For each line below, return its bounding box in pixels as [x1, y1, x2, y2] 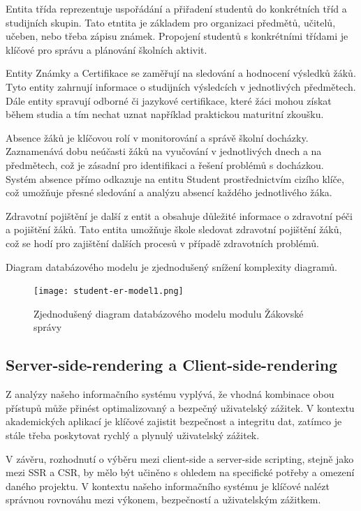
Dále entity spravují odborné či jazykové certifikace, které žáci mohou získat [6, 93, 332, 108]
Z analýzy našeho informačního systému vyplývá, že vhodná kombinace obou [6, 387, 334, 401]
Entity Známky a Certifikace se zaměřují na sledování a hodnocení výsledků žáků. [6, 66, 356, 80]
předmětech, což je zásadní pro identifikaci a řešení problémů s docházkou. [6, 157, 324, 172]
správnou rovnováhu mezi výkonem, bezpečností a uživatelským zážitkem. [6, 492, 321, 507]
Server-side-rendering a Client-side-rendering [6, 354, 338, 376]
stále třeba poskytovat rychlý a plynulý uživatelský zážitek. [6, 427, 260, 442]
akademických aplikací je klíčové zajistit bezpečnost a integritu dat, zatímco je [6, 414, 342, 429]
